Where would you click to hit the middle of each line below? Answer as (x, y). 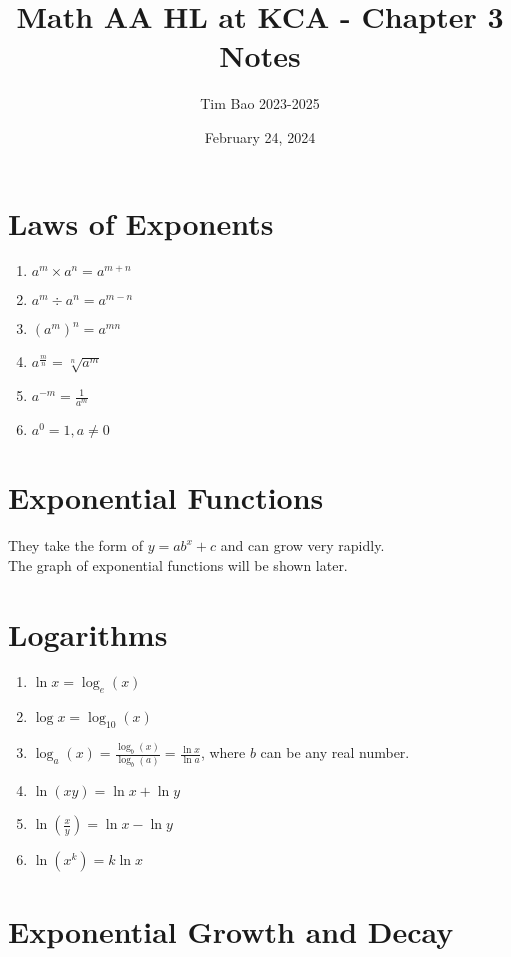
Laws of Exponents (141, 222)
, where (223, 752)
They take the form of (75, 545)
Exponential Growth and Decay (231, 930)
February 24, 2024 (260, 136)
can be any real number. (335, 752)
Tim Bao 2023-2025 (260, 103)
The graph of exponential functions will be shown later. (178, 564)
